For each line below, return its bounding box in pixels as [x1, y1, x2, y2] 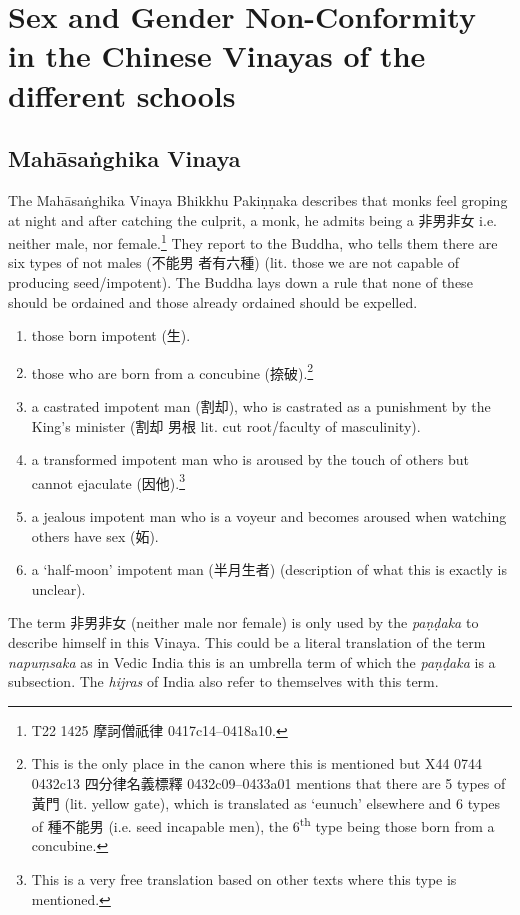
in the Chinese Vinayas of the [8, 35, 426, 76]
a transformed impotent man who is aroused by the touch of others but [31, 449, 469, 470]
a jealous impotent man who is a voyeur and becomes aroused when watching [31, 506, 507, 527]
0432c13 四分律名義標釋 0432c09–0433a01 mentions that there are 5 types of [31, 772, 506, 793]
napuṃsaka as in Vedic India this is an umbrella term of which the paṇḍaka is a [8, 651, 496, 672]
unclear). [31, 578, 86, 599]
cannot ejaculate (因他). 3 [31, 469, 186, 493]
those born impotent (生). [31, 325, 191, 346]
